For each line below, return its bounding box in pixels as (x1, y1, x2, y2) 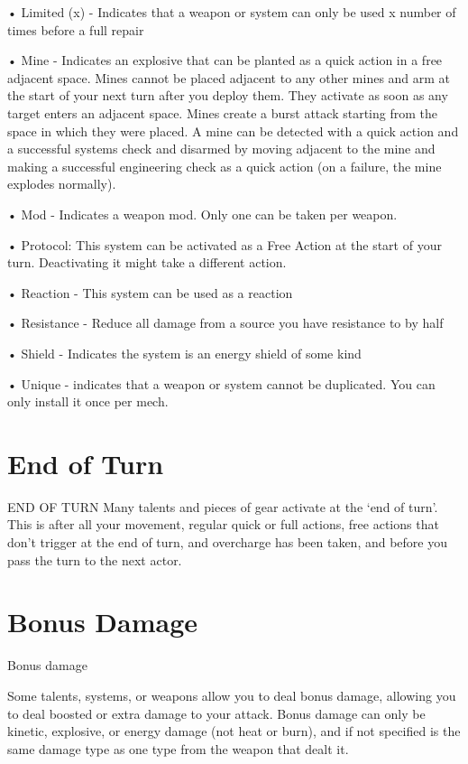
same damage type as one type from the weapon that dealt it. (7, 739, 349, 758)
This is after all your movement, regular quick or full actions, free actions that (7, 515, 439, 534)
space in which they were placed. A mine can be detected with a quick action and (7, 121, 459, 140)
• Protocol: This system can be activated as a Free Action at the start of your (7, 235, 442, 254)
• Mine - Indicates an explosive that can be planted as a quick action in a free (7, 51, 443, 70)
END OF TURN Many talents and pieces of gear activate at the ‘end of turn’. (7, 497, 438, 516)
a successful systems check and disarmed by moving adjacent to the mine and (7, 139, 436, 158)
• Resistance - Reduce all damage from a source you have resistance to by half (7, 313, 444, 332)
